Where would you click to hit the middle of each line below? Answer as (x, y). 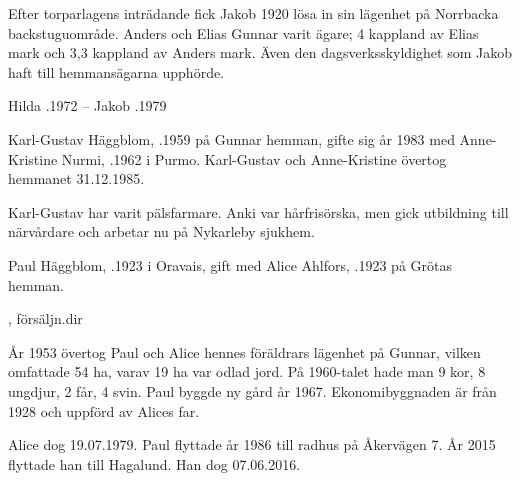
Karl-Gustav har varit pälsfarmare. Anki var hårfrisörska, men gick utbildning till (258, 211)
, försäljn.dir (45, 318)
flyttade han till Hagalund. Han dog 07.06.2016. (154, 463)
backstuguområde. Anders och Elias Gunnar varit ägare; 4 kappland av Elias (243, 32)
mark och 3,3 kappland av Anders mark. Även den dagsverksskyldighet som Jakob (260, 52)
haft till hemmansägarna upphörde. (116, 71)
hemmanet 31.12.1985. (76, 178)
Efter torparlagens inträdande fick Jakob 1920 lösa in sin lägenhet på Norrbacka (253, 13)
